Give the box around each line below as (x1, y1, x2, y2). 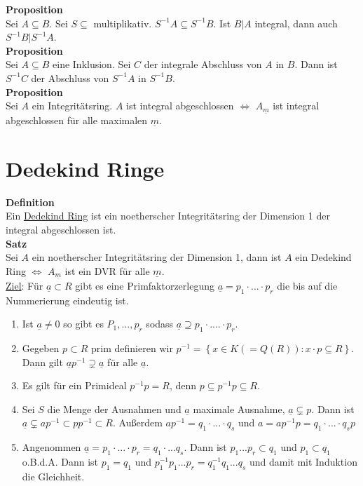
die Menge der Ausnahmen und (47, 401, 181, 416)
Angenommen (22, 440, 81, 454)
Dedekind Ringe (6, 154, 165, 182)
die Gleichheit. (22, 468, 85, 483)
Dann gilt (22, 354, 63, 369)
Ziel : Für (6, 278, 43, 292)
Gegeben (22, 341, 60, 356)
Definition (6, 194, 55, 209)
